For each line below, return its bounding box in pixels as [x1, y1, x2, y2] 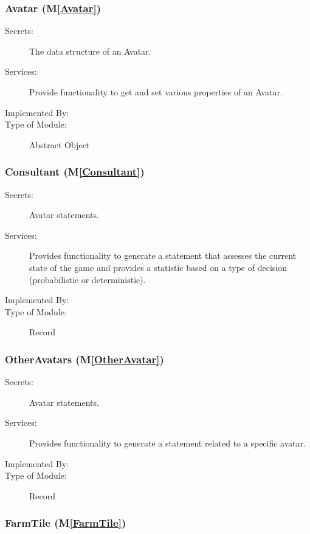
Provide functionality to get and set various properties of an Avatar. [29, 86, 283, 98]
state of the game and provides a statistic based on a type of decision [29, 261, 287, 273]
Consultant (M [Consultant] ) [5, 164, 145, 179]
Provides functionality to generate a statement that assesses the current [29, 249, 297, 262]
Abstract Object [29, 138, 90, 151]
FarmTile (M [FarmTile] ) [5, 515, 126, 530]
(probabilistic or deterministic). [29, 273, 146, 286]
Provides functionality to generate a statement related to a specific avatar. [29, 436, 306, 449]
